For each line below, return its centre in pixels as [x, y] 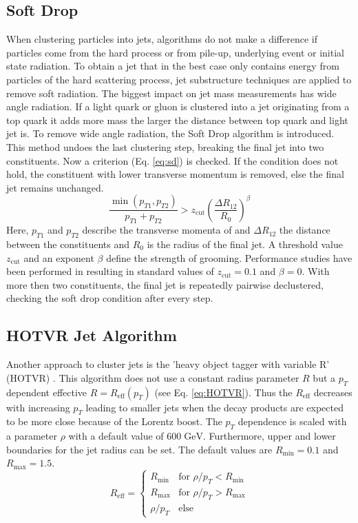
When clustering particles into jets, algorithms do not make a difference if [162, 39]
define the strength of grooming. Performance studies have [229, 257]
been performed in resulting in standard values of [110, 271]
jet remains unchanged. [55, 187]
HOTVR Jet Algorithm [92, 335]
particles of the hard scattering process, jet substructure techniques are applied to [179, 79]
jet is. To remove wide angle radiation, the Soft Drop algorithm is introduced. [170, 133]
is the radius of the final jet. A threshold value [245, 244]
